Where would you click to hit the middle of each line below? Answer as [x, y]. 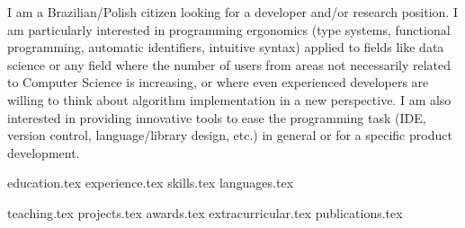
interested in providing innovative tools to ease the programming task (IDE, [217, 117]
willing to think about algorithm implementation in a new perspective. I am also [229, 99]
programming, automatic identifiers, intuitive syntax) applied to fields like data [226, 47]
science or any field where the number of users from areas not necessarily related [229, 64]
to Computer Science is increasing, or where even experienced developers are [218, 82]
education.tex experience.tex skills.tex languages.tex [151, 183]
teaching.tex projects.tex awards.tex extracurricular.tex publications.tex [205, 212]
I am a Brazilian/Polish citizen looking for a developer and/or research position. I [232, 12]
